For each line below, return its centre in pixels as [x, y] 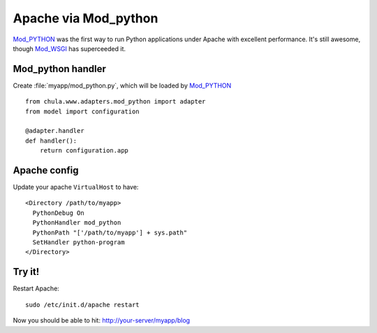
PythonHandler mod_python [77, 223]
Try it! [26, 272]
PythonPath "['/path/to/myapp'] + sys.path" [110, 232]
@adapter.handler [55, 131]
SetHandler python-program [79, 242]
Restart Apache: [36, 289]
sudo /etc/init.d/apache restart [82, 305]
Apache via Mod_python [86, 18]
